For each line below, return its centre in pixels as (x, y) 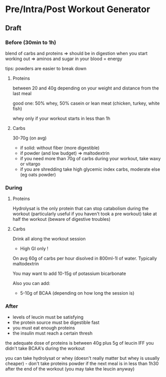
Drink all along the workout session (49, 239)
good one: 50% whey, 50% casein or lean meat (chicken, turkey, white (86, 103)
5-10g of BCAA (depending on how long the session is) (77, 293)
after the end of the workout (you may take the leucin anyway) (70, 369)
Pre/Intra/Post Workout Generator (78, 9)
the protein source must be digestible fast (56, 322)
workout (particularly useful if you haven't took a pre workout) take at (85, 214)
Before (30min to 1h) (31, 42)
